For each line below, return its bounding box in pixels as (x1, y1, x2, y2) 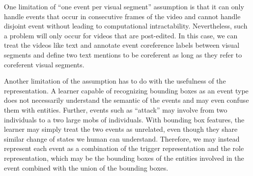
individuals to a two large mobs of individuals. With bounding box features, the (4, 114, 245, 124)
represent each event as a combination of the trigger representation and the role (4, 143, 244, 153)
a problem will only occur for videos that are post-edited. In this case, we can (4, 30, 238, 40)
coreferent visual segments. (4, 59, 84, 69)
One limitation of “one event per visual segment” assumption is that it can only (4, 1, 244, 11)
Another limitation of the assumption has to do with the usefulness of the (4, 76, 226, 86)
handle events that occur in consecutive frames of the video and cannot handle (4, 11, 241, 21)
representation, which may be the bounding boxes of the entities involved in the (4, 152, 244, 163)
